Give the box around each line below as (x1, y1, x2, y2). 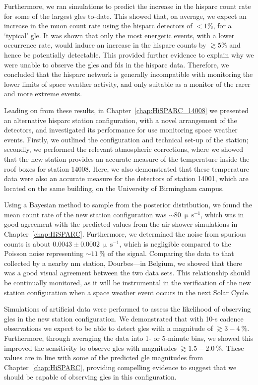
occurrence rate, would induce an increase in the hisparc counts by (4, 40, 206, 50)
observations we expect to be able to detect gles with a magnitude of (4, 323, 213, 333)
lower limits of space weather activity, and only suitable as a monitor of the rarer (4, 78, 251, 89)
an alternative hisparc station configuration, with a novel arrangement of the (4, 115, 237, 125)
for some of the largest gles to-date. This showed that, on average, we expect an (4, 10, 247, 21)
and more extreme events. (4, 88, 82, 99)
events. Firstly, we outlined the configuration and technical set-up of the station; (4, 134, 249, 144)
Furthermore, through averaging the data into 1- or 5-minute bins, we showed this (4, 333, 254, 343)
